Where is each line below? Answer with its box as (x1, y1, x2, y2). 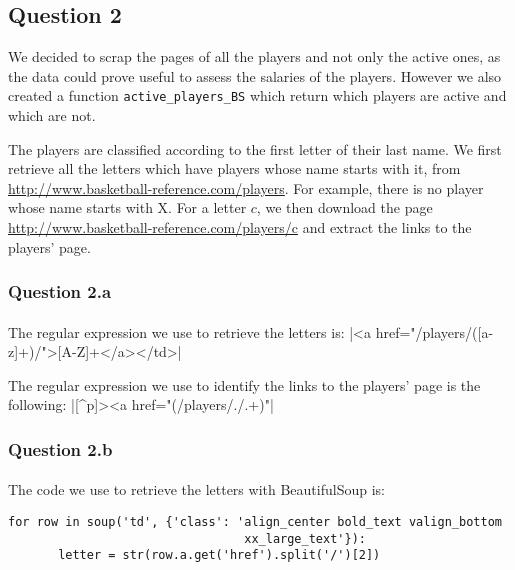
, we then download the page (256, 197, 433, 218)
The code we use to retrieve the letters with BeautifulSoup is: (8, 479, 385, 500)
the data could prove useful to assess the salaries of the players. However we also (8, 65, 502, 86)
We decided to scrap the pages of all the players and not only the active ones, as (8, 46, 501, 67)
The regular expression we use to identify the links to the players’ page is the (8, 374, 481, 395)
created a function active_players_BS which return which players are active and (8, 85, 507, 106)
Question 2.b (8, 436, 113, 461)
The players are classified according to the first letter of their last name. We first (8, 138, 502, 159)
